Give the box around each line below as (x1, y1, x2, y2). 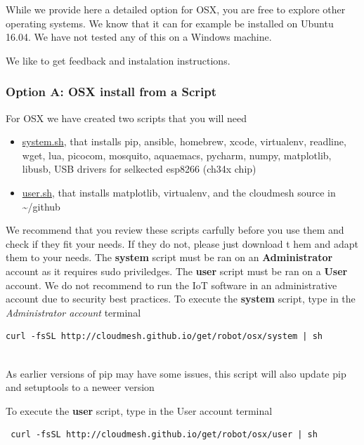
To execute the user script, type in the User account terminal (6, 403, 273, 418)
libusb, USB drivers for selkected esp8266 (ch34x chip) (22, 161, 256, 176)
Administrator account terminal (6, 305, 141, 319)
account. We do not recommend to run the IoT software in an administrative (6, 277, 337, 292)
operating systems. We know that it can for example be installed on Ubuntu (6, 15, 334, 30)
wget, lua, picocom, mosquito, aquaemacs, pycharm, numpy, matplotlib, (22, 147, 332, 162)
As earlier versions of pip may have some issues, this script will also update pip (6, 366, 346, 380)
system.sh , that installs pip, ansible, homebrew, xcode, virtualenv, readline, (22, 134, 346, 149)
